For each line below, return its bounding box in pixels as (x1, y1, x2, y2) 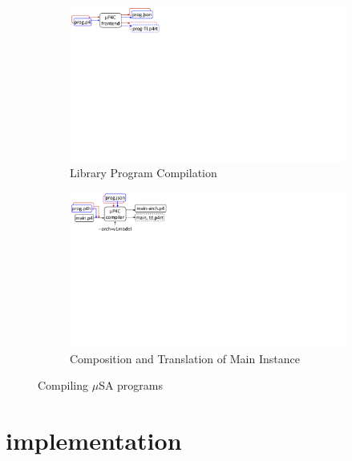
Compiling (38, 377, 89, 394)
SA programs (99, 377, 164, 394)
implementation (6, 424, 182, 457)
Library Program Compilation (70, 164, 217, 181)
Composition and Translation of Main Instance (70, 350, 300, 366)
